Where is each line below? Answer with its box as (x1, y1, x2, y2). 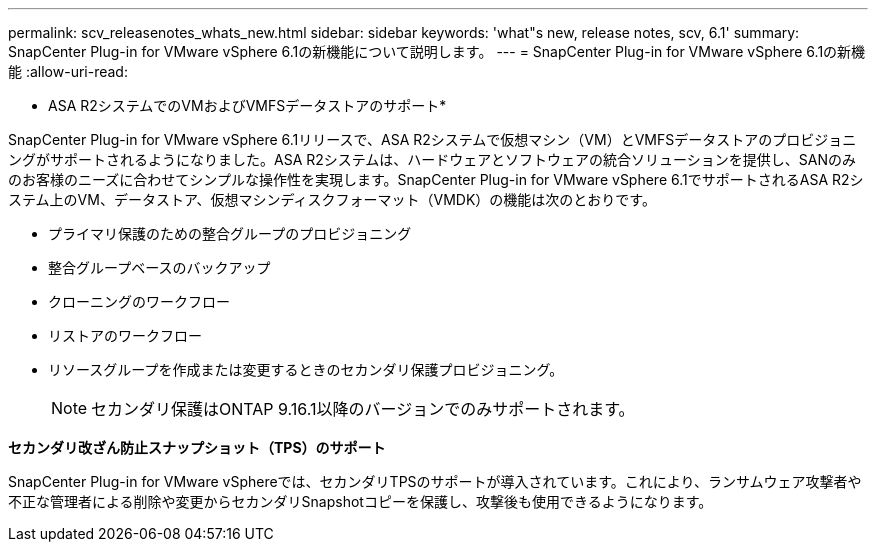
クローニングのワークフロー (48, 293, 230, 310)
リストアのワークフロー (48, 327, 202, 344)
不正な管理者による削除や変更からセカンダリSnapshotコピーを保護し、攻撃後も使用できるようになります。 (8, 493, 713, 510)
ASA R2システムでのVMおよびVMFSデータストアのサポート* (48, 97, 447, 114)
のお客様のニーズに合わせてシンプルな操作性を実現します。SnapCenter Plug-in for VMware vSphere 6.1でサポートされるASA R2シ (8, 171, 864, 188)
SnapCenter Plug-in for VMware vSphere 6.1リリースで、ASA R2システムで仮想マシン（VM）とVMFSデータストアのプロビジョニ (8, 131, 857, 148)
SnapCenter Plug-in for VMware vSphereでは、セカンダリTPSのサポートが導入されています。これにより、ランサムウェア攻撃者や (8, 473, 862, 490)
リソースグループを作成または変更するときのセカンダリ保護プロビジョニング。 (48, 361, 564, 378)
